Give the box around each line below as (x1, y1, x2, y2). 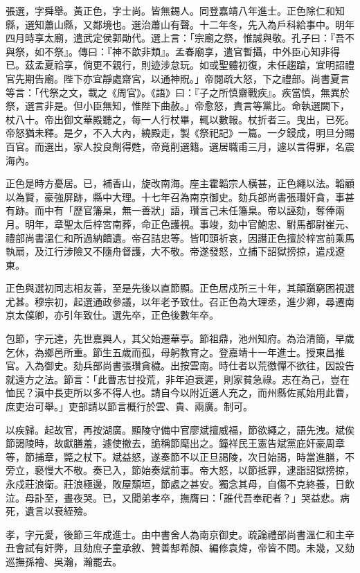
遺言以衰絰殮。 (24, 504, 93, 518)
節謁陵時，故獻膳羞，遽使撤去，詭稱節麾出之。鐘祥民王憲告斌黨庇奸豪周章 (6, 436, 345, 450)
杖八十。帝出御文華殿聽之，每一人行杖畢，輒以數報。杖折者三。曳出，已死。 (6, 112, 354, 126)
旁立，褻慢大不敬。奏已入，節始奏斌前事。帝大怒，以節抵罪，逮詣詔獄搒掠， (6, 463, 354, 477)
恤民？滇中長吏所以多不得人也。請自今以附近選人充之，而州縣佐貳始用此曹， (6, 385, 354, 400)
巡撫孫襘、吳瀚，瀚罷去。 (6, 554, 122, 568)
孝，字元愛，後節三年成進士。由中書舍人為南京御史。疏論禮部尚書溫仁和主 (6, 527, 345, 541)
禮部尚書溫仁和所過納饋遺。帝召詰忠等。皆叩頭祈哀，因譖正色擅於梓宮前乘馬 (6, 230, 354, 245)
